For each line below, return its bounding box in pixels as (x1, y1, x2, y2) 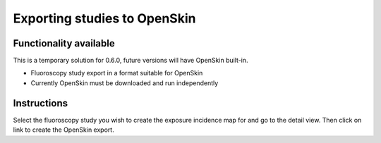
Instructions (13, 97, 68, 109)
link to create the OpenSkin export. (13, 125, 114, 134)
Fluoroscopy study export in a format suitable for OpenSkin (30, 69, 203, 77)
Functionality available (13, 37, 116, 49)
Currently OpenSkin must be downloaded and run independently (30, 78, 219, 87)
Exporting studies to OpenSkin (13, 11, 196, 26)
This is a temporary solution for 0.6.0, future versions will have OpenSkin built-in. (13, 56, 248, 65)
